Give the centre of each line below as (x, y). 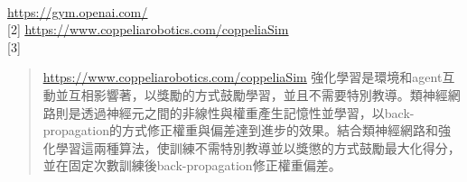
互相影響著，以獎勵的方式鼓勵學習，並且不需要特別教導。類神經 (258, 94)
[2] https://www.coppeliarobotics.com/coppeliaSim (148, 29)
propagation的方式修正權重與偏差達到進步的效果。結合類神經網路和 (240, 130)
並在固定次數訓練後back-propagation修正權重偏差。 (192, 165)
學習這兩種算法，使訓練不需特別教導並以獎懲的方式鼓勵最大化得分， (258, 147)
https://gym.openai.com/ (78, 11)
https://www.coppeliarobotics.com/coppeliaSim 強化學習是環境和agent (243, 77)
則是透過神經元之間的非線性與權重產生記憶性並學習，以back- (235, 112)
